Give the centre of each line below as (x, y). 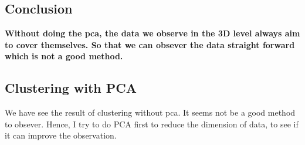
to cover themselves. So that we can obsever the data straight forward (150, 44)
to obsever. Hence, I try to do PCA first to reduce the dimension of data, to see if (152, 124)
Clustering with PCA (71, 88)
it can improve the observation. (61, 135)
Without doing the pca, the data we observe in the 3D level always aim (152, 33)
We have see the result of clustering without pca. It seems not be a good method (150, 112)
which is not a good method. (64, 56)
